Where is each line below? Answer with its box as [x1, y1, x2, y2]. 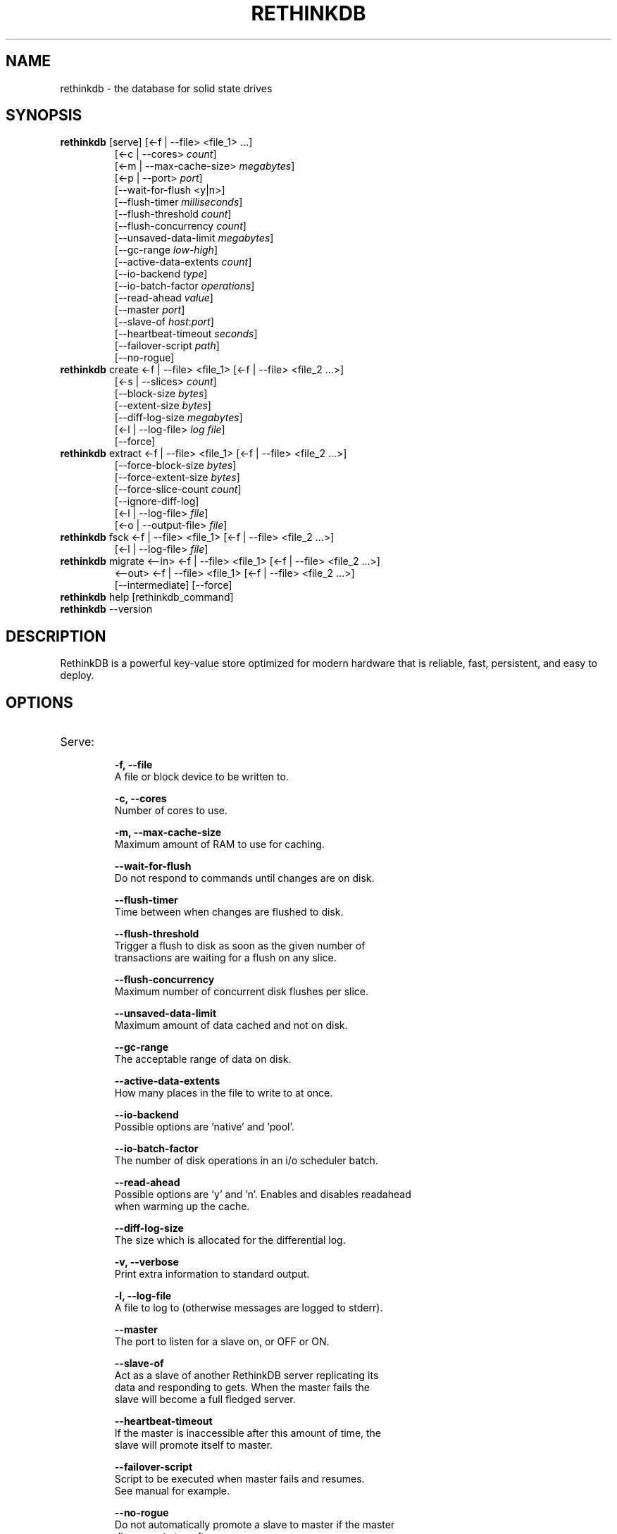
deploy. [60, 669, 94, 682]
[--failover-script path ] [114, 339, 220, 352]
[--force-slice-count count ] [114, 483, 242, 496]
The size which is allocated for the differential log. [114, 1234, 346, 1247]
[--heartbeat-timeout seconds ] [114, 328, 258, 340]
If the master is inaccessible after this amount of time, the [114, 1427, 382, 1440]
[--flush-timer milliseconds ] [114, 196, 243, 208]
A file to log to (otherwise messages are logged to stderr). [114, 1302, 383, 1314]
